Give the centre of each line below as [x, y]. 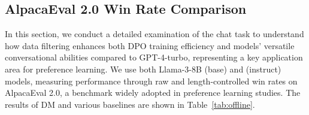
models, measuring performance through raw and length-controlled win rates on [151, 81]
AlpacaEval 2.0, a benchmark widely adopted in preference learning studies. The [153, 93]
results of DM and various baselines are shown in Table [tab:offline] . [130, 104]
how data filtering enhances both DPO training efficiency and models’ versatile [150, 45]
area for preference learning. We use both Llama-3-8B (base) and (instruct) [143, 69]
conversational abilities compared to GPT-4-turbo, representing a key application [154, 57]
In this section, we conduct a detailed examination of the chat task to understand [154, 34]
